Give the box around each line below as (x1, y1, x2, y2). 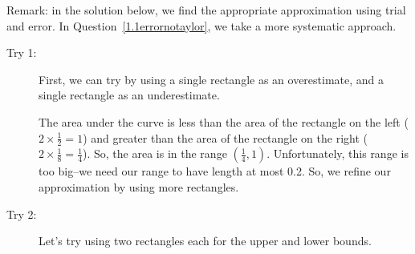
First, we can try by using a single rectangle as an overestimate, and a (39, 71, 384, 87)
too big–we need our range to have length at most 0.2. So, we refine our (39, 163, 391, 179)
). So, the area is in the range (83, 145, 227, 162)
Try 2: (6, 205, 37, 222)
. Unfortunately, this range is (266, 145, 409, 162)
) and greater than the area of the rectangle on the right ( (83, 129, 368, 146)
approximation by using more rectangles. (39, 178, 239, 195)
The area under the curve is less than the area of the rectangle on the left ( (39, 113, 409, 130)
